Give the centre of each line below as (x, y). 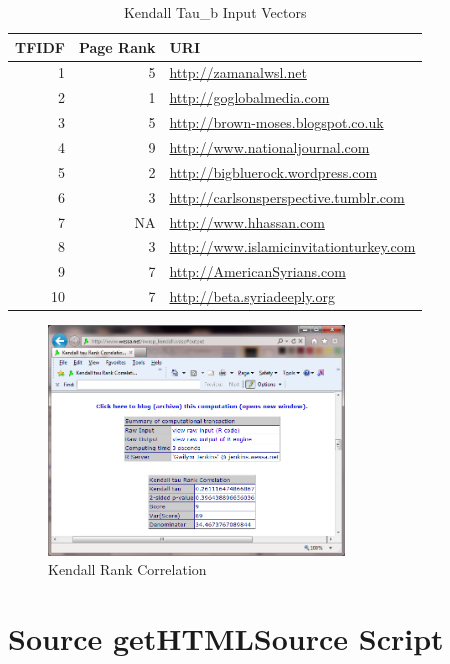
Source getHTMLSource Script (226, 637)
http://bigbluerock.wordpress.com (273, 171)
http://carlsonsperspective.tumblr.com (287, 196)
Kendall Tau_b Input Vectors (215, 12)
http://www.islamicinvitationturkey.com (292, 246)
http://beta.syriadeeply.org (252, 296)
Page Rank (117, 46)
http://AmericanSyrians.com (257, 271)
